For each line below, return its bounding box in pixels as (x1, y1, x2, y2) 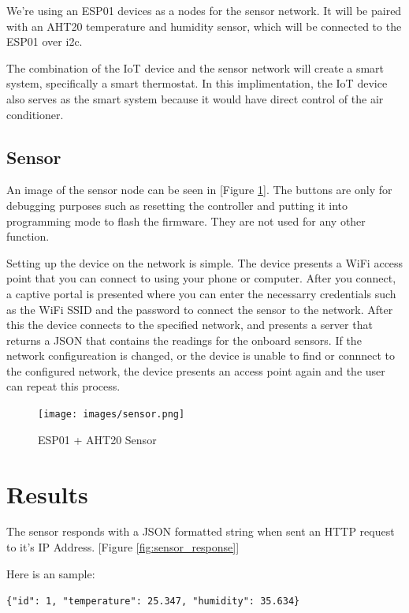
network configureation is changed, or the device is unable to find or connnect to (6, 347, 396, 364)
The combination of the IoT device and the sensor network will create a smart (6, 59, 385, 76)
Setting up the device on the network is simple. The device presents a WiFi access (6, 254, 403, 271)
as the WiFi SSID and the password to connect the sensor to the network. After (6, 301, 393, 317)
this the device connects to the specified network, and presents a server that (6, 316, 373, 333)
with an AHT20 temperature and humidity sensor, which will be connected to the (6, 17, 402, 34)
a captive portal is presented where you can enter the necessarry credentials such (6, 285, 396, 301)
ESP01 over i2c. (6, 33, 83, 50)
